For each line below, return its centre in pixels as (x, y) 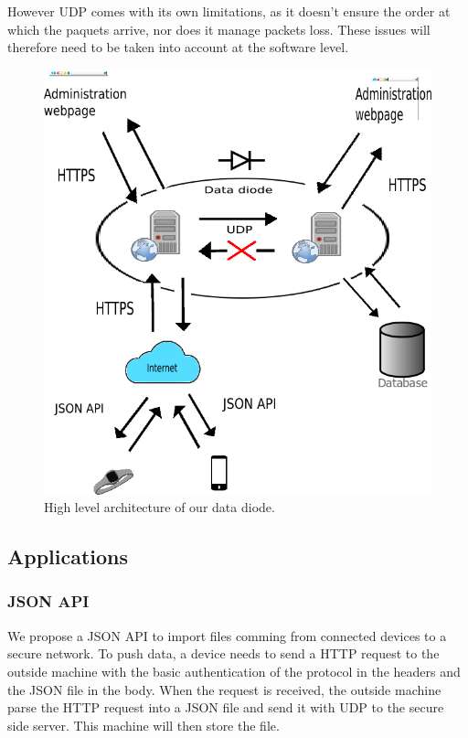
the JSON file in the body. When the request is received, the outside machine (224, 689)
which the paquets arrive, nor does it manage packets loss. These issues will (219, 29)
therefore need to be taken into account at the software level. (178, 47)
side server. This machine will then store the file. (144, 725)
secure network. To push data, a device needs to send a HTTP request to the (223, 653)
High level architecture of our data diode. (160, 507)
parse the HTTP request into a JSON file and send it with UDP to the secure (226, 707)
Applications (68, 556)
